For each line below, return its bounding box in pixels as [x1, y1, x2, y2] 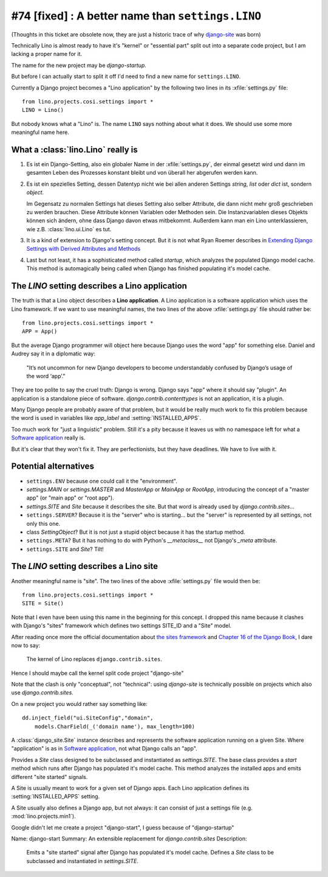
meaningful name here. [11, 128, 69, 136]
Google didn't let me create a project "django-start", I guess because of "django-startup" [11, 823, 234, 831]
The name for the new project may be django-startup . [11, 61, 147, 69]
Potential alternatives [11, 461, 94, 472]
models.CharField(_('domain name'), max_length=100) [34, 723, 196, 730]
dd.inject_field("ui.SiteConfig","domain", [22, 715, 154, 721]
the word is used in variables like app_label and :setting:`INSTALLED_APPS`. [11, 414, 202, 422]
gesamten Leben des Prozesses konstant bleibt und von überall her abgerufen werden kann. [26, 169, 258, 176]
